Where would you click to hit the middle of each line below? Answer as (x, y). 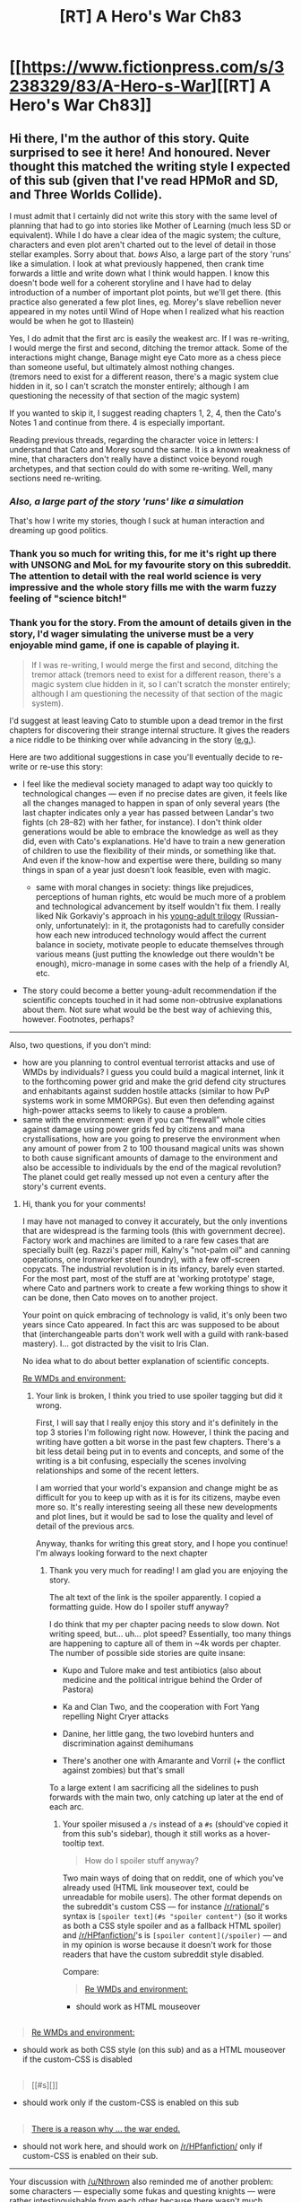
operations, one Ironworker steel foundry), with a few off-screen (141, 1259)
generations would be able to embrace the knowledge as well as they (150, 832)
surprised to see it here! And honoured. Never (140, 152)
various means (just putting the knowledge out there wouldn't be (155, 954)
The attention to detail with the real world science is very (135, 577)
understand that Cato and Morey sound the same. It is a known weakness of (150, 449)
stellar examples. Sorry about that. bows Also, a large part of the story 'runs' (150, 254)
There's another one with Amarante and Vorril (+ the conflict (174, 1760)
